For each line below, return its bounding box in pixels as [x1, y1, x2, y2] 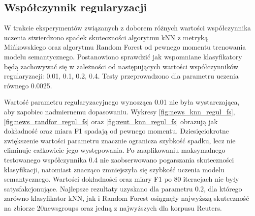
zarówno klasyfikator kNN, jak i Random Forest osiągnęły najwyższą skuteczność [4, 193, 249, 203]
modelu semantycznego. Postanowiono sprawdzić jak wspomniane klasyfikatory [4, 51, 242, 61]
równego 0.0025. [4, 80, 52, 90]
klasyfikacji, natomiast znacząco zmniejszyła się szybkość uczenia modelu [4, 164, 224, 174]
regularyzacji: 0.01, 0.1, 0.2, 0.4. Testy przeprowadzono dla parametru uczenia [4, 71, 239, 81]
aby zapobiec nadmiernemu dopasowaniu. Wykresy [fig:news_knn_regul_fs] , [4, 106, 235, 116]
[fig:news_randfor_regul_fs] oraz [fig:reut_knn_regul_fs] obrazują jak [4, 116, 218, 126]
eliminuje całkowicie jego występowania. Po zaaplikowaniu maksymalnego [4, 145, 225, 155]
